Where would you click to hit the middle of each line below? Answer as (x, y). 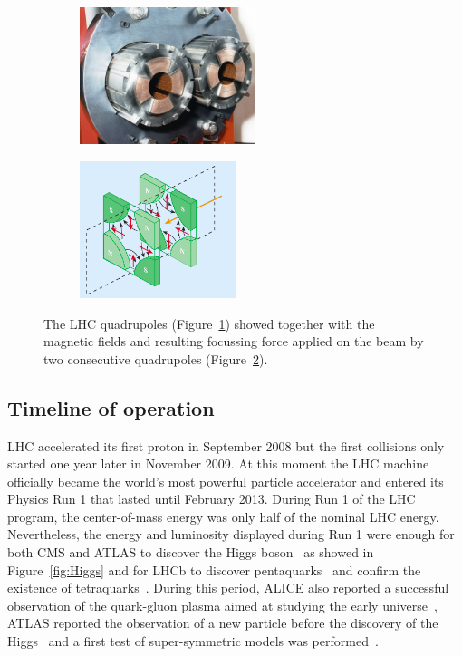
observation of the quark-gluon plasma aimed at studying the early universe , (222, 605)
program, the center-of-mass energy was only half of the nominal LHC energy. (223, 516)
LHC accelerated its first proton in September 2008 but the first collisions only (226, 445)
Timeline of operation (111, 407)
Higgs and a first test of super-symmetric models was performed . (193, 641)
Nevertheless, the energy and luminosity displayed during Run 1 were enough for (231, 534)
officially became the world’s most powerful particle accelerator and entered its (226, 481)
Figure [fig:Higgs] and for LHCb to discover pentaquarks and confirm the (214, 569)
